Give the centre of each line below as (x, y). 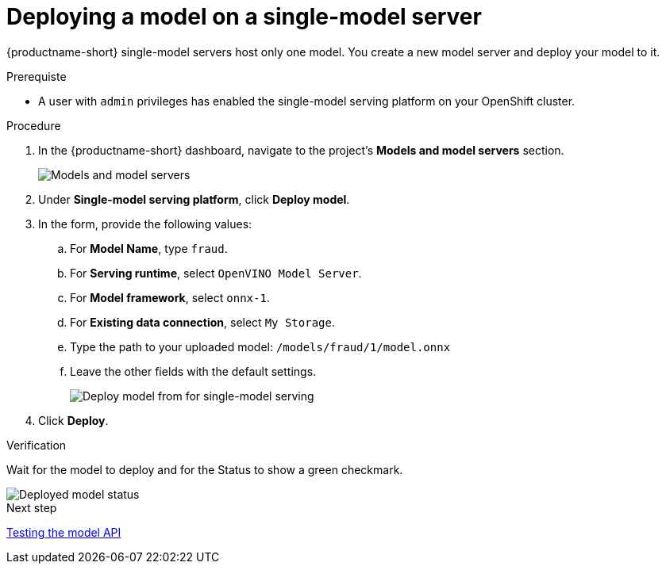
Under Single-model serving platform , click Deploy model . (194, 199)
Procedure (34, 125)
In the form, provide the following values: (145, 224)
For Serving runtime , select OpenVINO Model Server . (216, 273)
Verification (37, 445)
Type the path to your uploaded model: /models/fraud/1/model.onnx (260, 346)
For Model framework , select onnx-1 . (170, 297)
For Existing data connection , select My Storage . (202, 322)
